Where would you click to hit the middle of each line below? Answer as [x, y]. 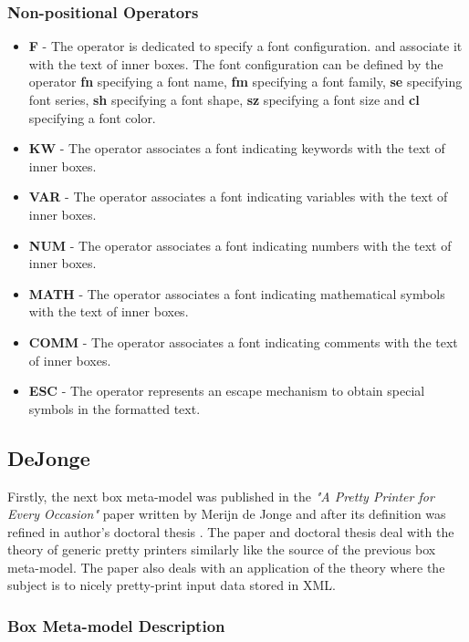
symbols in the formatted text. [115, 408]
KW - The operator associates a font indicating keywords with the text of [237, 148]
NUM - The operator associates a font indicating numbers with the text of [240, 245]
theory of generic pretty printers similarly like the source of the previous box [222, 549]
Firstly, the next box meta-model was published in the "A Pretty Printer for [221, 496]
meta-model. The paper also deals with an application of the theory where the [226, 567]
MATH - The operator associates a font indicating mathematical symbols [237, 293]
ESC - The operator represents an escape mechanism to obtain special [227, 391]
